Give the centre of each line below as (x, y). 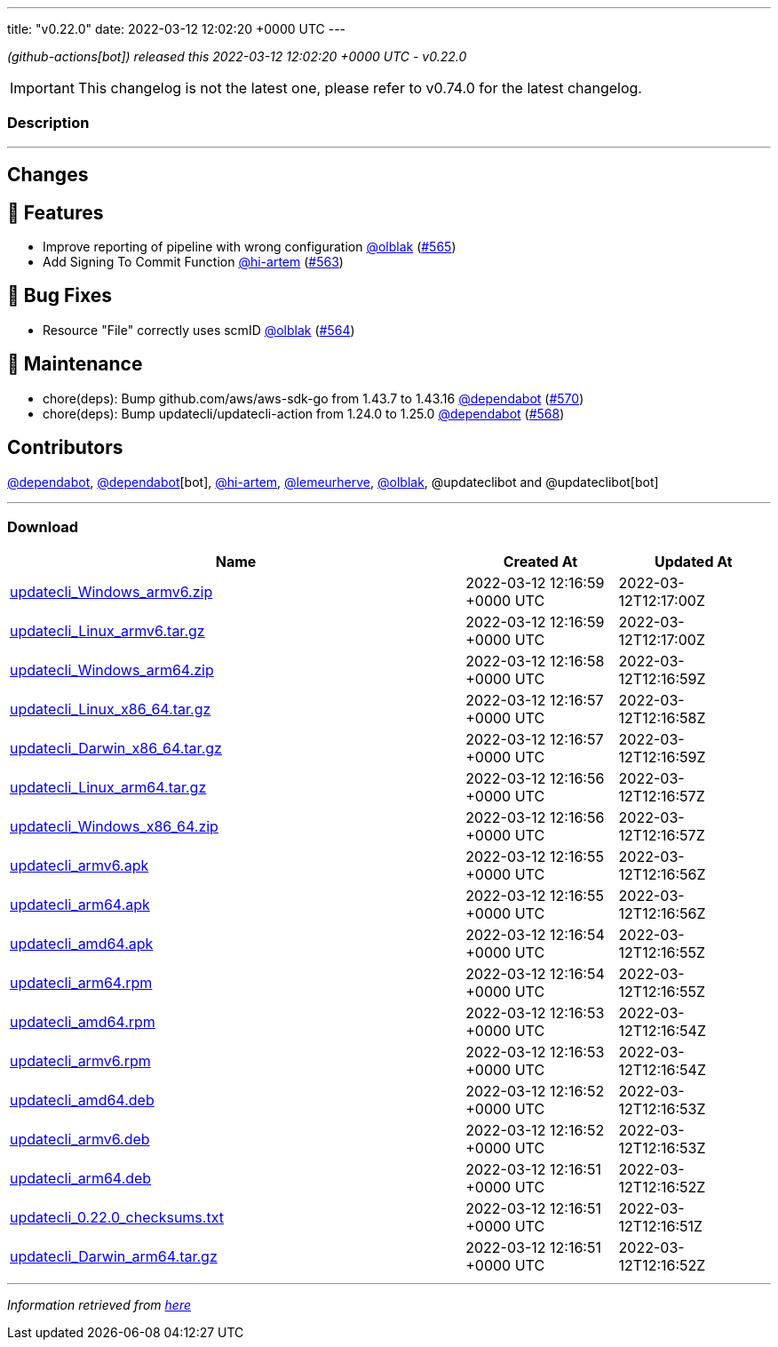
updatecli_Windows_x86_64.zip (114, 827)
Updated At (693, 562)
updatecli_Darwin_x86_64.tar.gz (116, 749)
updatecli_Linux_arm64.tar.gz (108, 788)
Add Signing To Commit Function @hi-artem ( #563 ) (193, 262)
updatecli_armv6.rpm (80, 1061)
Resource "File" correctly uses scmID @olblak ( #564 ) (199, 330)
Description (48, 123)
